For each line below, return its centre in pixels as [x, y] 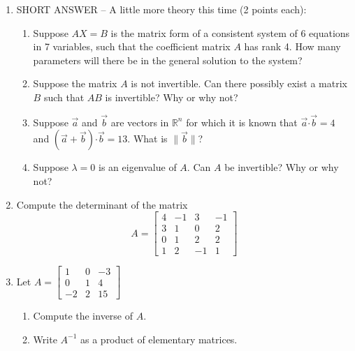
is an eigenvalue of [138, 167]
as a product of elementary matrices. [159, 339]
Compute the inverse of [83, 316]
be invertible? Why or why [282, 167]
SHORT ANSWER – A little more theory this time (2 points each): [161, 9]
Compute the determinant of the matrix [102, 204]
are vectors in [140, 122]
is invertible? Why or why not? [172, 97]
